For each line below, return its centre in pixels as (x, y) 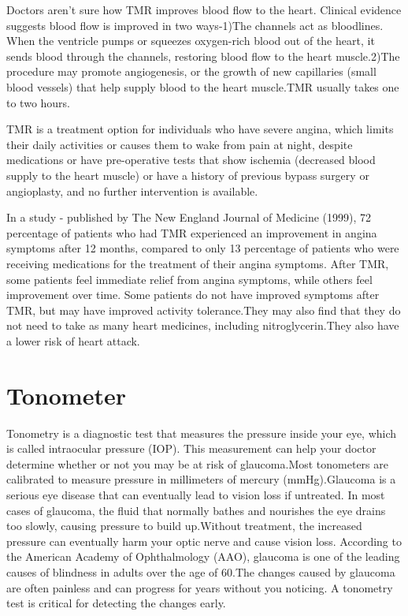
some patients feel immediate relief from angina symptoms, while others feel (189, 279)
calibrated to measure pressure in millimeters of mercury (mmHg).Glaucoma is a (201, 479)
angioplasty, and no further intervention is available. (132, 190)
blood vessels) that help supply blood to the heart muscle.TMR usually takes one (203, 86)
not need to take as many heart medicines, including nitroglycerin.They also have (203, 325)
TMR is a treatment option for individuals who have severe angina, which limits (200, 129)
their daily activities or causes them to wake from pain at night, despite (180, 144)
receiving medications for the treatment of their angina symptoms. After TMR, (198, 263)
